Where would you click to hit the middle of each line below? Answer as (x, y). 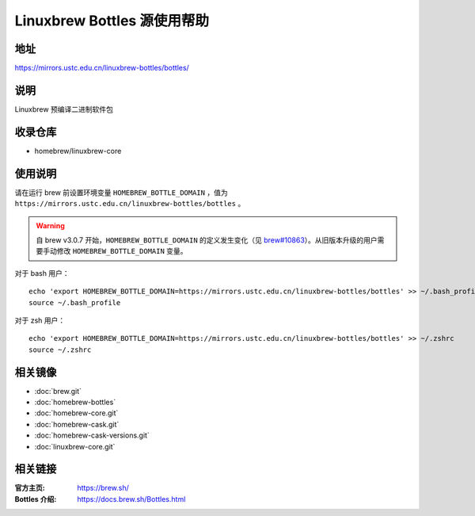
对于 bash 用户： (42, 273)
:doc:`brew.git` (58, 391)
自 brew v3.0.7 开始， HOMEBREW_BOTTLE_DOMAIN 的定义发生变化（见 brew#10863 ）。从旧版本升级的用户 (207, 240)
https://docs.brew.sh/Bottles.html (131, 499)
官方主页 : (30, 488)
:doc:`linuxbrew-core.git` (75, 446)
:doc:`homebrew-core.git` (76, 413)
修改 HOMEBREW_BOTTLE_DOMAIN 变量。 (122, 251)
